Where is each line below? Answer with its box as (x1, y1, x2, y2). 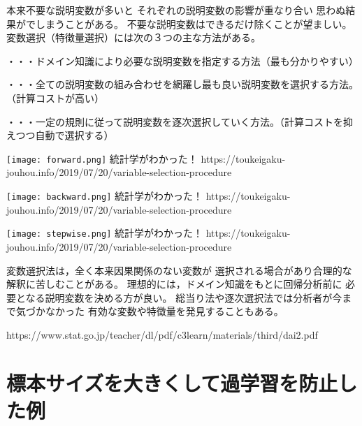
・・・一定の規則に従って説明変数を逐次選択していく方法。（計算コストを (6, 114, 343, 128)
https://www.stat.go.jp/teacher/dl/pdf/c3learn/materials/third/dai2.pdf (6, 327, 318, 341)
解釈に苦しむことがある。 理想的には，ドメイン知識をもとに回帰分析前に (6, 277, 342, 291)
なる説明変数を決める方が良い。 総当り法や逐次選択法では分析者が (25, 290, 333, 304)
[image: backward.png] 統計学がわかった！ (6, 189, 203, 203)
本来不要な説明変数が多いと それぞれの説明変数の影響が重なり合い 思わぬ (6, 3, 346, 17)
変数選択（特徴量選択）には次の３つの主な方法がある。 (6, 30, 261, 45)
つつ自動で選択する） (15, 128, 114, 142)
